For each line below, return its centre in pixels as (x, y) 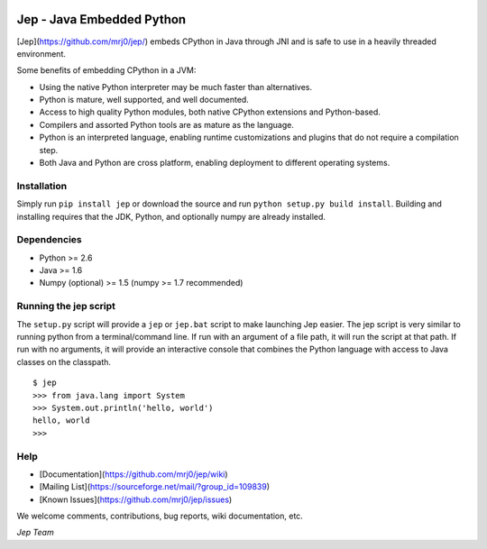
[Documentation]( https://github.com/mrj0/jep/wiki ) (134, 474)
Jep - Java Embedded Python (101, 19)
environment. (41, 53)
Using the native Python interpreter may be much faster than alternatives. (176, 87)
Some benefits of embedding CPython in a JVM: (106, 70)
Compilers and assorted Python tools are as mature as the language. (167, 124)
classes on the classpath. (64, 361)
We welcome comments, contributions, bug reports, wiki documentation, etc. (160, 516)
